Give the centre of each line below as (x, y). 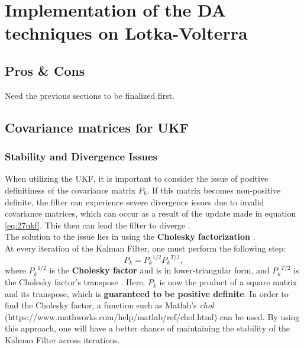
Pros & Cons (45, 70)
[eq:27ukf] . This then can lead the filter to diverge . (98, 225)
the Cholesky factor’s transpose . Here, (75, 282)
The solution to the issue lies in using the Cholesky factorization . (130, 236)
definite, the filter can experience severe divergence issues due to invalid (135, 202)
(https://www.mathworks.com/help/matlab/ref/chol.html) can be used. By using (152, 316)
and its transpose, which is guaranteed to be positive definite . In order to (147, 293)
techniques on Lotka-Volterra (126, 33)
